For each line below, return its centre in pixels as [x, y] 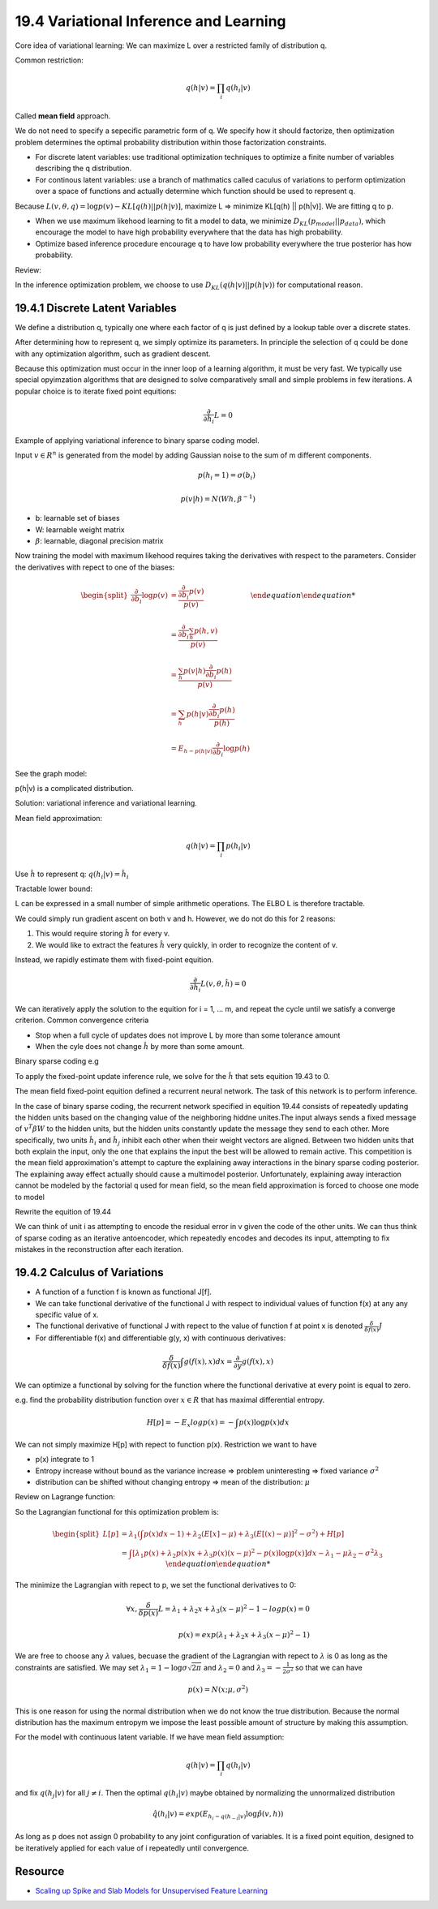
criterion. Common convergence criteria [82, 1020]
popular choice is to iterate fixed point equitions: [96, 391]
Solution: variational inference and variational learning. [106, 803]
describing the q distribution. [84, 168]
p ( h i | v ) [238, 846]
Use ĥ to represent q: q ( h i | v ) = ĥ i [72, 875]
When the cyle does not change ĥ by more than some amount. [140, 1046]
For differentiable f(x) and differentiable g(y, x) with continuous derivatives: [161, 1338]
